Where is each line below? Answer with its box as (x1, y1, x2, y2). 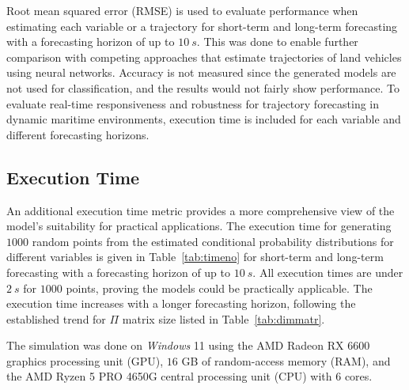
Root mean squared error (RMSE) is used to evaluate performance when (6, 2, 358, 18)
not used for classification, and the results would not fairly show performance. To (6, 79, 400, 96)
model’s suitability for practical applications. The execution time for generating (6, 218, 392, 234)
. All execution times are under (252, 263, 403, 280)
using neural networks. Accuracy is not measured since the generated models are (6, 64, 396, 81)
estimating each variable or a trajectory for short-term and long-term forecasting (6, 17, 398, 34)
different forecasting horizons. (6, 126, 150, 142)
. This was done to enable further (196, 33, 358, 50)
